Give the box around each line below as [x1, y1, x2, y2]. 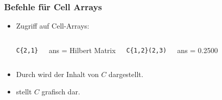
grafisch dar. [41, 86, 80, 96]
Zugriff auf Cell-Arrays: [16, 20, 89, 31]
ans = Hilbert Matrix [48, 44, 116, 55]
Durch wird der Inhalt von [16, 69, 99, 80]
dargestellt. [108, 69, 143, 80]
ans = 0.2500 [177, 44, 218, 55]
